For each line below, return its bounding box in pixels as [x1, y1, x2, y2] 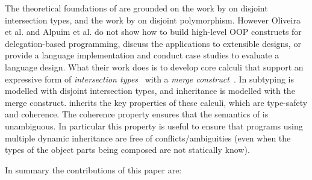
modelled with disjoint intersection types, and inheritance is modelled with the [5, 84, 295, 97]
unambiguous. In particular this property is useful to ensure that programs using [5, 119, 303, 132]
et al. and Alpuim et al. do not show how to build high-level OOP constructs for [5, 25, 302, 38]
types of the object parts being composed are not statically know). [5, 143, 250, 156]
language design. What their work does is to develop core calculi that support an [5, 60, 304, 73]
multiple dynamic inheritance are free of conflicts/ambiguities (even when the [5, 131, 291, 144]
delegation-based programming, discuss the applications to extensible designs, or [5, 37, 301, 49]
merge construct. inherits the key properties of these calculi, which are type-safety [5, 96, 308, 108]
